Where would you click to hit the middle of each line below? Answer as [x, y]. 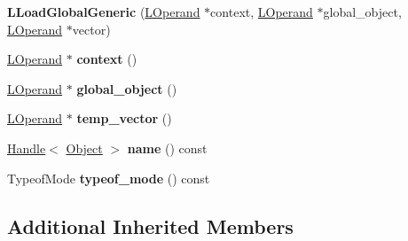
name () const [167, 148]
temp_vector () [124, 118]
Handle [27, 148]
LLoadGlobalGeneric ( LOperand [104, 12]
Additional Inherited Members [150, 225]
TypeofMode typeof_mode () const [109, 178]
